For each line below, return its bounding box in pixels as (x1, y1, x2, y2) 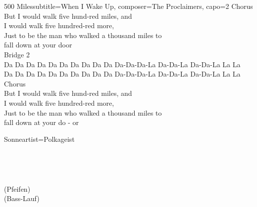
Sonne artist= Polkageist (4, 133, 75, 144)
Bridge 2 (4, 49, 30, 59)
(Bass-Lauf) (4, 193, 40, 204)
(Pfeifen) (4, 183, 31, 194)
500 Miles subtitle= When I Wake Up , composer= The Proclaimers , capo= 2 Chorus (4, 1, 253, 11)
